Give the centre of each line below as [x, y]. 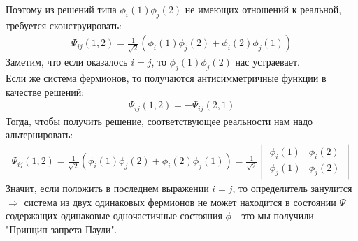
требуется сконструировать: [64, 25]
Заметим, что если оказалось [67, 62]
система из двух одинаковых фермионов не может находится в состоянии [180, 202]
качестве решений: [45, 91]
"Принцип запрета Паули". [62, 229]
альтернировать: [40, 134]
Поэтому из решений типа [61, 9]
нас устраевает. [267, 62]
